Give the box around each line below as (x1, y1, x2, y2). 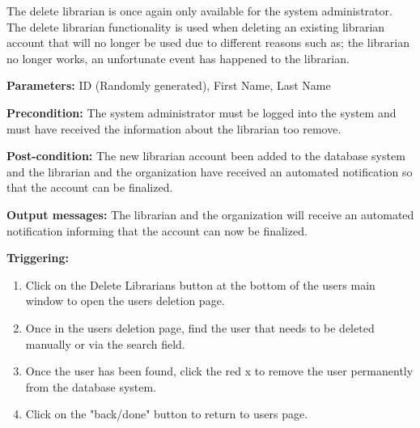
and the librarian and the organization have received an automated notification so (6, 163, 413, 180)
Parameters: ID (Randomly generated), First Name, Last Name (6, 77, 331, 94)
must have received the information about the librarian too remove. (6, 120, 342, 137)
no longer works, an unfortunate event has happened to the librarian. (6, 49, 350, 66)
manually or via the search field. (25, 335, 185, 352)
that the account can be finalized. (6, 179, 173, 196)
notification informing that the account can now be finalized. (6, 222, 308, 239)
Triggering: (6, 249, 69, 266)
